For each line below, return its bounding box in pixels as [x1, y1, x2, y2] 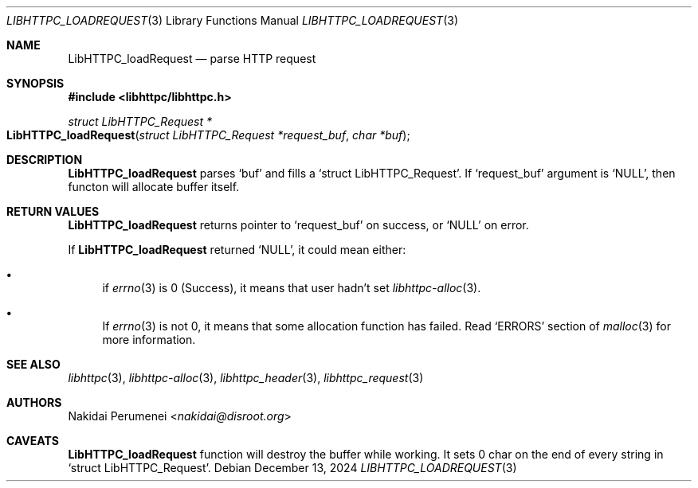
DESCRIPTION [6, 153, 83, 166]
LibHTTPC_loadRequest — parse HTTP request [68, 52, 316, 65]
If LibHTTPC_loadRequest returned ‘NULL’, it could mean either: [68, 243, 406, 256]
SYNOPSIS [6, 76, 65, 90]
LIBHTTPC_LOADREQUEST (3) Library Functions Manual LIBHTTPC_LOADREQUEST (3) [6, 14, 458, 27]
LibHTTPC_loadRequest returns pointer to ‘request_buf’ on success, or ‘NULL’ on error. [68, 218, 529, 232]
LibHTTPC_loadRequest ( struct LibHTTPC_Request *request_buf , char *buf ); [6, 128, 410, 142]
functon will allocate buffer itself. [68, 180, 240, 193]
